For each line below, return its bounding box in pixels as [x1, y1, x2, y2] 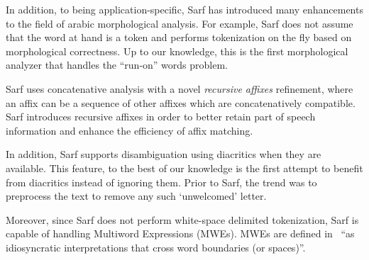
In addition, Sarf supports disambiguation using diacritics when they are [6, 147, 321, 162]
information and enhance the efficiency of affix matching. [6, 123, 253, 137]
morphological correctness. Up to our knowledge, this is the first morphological [6, 43, 348, 58]
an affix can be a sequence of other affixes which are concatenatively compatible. [6, 95, 356, 110]
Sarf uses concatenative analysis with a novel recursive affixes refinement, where [6, 81, 353, 96]
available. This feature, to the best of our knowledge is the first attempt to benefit [6, 160, 363, 175]
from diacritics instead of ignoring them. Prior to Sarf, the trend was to [6, 174, 317, 189]
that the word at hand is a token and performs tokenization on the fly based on [6, 30, 352, 45]
